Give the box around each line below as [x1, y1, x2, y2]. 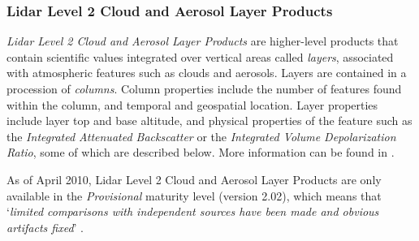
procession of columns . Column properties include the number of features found [6, 80, 402, 97]
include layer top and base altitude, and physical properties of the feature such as [6, 112, 413, 129]
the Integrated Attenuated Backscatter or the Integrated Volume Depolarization [6, 127, 396, 144]
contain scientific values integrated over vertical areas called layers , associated [6, 48, 394, 65]
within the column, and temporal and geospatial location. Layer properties [6, 96, 378, 113]
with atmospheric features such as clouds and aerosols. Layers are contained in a [6, 64, 407, 81]
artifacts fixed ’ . [6, 218, 84, 235]
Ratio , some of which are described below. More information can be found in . [6, 144, 395, 161]
